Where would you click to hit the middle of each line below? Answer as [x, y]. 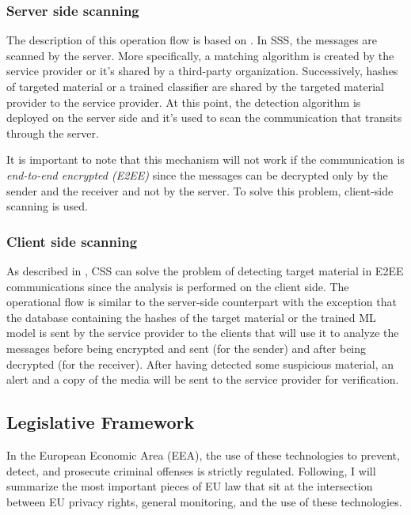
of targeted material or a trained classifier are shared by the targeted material [195, 86]
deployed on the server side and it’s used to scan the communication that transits [204, 117]
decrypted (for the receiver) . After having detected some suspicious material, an [200, 364]
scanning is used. [47, 206]
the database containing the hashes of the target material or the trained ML [191, 317]
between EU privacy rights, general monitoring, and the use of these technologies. [204, 501]
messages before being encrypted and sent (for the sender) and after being [186, 348]
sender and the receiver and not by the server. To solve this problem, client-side [200, 190]
